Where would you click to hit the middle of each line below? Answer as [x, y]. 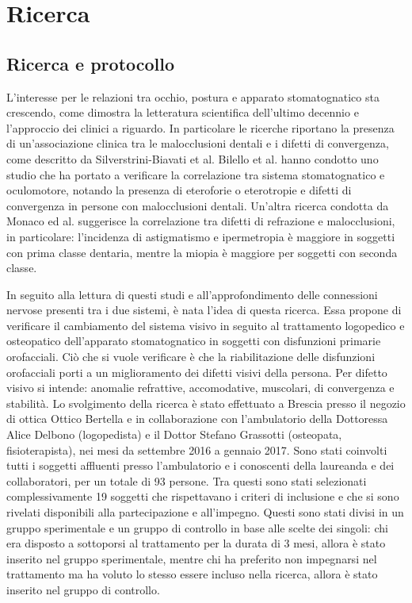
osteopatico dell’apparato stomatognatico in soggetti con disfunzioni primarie [194, 341]
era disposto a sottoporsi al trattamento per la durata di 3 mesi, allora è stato [196, 543]
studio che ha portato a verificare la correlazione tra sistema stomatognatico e [196, 174]
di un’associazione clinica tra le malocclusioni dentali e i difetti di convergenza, [198, 143]
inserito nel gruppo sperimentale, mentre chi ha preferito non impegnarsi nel [192, 558]
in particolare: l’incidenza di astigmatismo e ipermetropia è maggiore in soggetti [201, 236]
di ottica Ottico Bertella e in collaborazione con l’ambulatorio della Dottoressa [197, 419]
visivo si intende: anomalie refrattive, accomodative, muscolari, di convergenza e [200, 388]
